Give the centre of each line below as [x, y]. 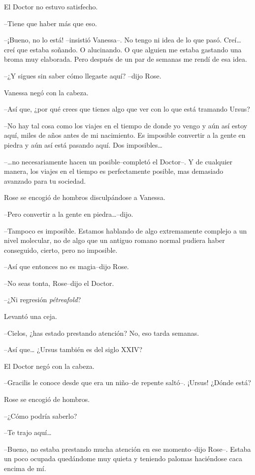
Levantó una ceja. [31, 316]
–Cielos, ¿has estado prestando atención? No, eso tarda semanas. [102, 333]
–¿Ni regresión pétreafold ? [43, 299]
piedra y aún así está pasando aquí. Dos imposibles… [83, 144]
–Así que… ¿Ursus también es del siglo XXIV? [73, 349]
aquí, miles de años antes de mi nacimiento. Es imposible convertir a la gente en [125, 135]
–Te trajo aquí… [28, 432]
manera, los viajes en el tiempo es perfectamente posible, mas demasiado [114, 171]
